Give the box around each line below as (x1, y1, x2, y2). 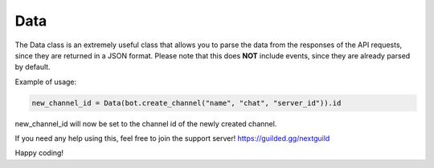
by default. (14, 62, 51, 72)
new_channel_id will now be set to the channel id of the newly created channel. (14, 118, 277, 128)
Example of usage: (14, 77, 77, 86)
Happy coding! (14, 148, 64, 158)
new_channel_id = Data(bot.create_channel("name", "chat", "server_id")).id (31, 98, 342, 107)
